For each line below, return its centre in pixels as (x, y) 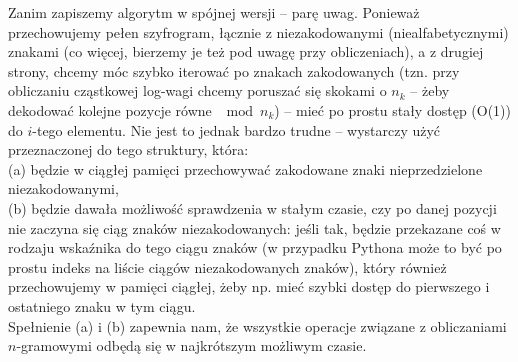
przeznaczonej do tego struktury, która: (128, 149)
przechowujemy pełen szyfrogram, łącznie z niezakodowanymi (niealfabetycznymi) (258, 31)
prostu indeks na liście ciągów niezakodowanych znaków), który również (227, 266)
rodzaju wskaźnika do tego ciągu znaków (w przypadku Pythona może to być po (255, 247)
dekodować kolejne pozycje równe (110, 109)
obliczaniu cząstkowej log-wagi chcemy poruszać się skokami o (197, 90)
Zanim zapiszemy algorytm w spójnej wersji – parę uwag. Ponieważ (214, 12)
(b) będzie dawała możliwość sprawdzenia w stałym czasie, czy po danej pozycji (252, 207)
